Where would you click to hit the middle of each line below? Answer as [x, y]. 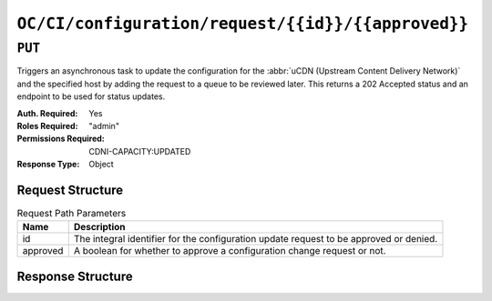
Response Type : [48, 165]
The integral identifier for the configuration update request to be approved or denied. [256, 239]
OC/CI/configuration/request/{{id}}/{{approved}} [243, 24]
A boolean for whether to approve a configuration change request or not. [230, 251]
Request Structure [70, 190]
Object [101, 165]
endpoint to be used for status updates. [91, 96]
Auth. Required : [47, 113]
